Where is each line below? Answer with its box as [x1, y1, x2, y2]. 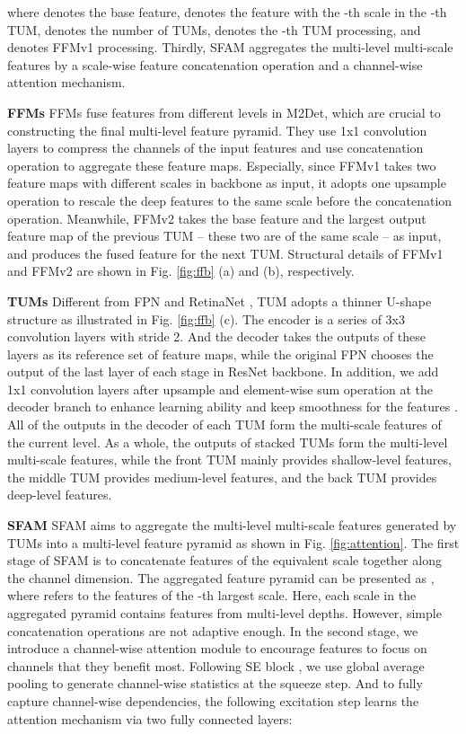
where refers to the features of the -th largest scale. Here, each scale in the [7, 586, 417, 605]
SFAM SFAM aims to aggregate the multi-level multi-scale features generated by [7, 516, 457, 535]
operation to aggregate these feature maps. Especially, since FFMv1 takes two [7, 155, 436, 174]
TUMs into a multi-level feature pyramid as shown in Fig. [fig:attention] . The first [7, 533, 460, 552]
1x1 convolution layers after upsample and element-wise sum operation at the [7, 379, 434, 398]
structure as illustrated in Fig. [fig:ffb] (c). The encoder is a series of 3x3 [7, 309, 406, 328]
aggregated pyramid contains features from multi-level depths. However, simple [7, 604, 442, 622]
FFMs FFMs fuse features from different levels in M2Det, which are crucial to [7, 102, 441, 121]
